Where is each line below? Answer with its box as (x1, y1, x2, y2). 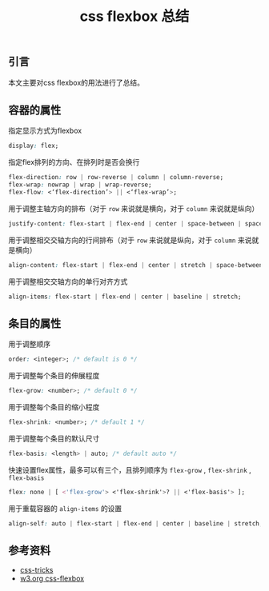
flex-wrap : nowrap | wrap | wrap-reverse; (8, 181, 152, 189)
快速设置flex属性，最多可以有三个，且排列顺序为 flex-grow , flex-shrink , (8, 465, 252, 474)
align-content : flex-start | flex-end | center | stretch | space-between (8, 261, 263, 269)
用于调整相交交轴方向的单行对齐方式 (8, 277, 128, 286)
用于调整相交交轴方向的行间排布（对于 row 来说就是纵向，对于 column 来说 (8, 235, 252, 245)
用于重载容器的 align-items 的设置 (8, 503, 122, 513)
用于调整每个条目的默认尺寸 (8, 433, 100, 443)
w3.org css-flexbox (19, 573, 85, 584)
